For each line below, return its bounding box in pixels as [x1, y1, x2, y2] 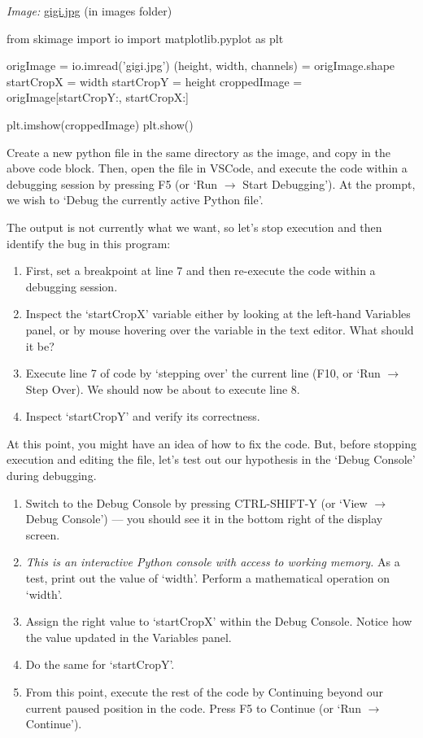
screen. [25, 526, 60, 543]
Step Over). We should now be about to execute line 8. [25, 380, 300, 397]
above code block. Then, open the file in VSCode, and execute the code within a [7, 159, 408, 177]
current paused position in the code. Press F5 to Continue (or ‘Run [25, 699, 361, 716]
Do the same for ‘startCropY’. [25, 656, 175, 673]
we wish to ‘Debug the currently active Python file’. [7, 191, 264, 208]
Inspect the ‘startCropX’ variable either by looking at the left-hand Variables [25, 305, 411, 322]
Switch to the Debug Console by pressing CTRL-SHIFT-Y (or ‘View [25, 494, 368, 511]
